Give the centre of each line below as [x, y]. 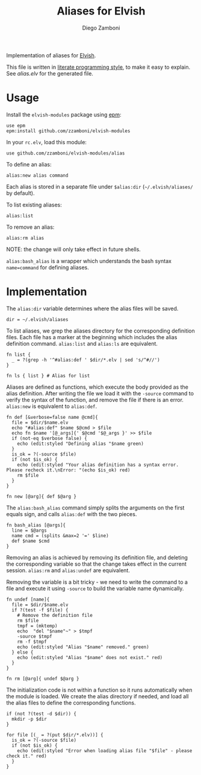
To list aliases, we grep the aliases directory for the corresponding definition [101, 331]
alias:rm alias [25, 238]
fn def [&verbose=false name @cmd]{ [52, 417]
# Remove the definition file [55, 615]
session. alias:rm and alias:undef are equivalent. [68, 570]
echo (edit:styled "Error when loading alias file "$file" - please [105, 751]
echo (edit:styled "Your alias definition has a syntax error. [98, 465]
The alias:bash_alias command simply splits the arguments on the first [95, 508]
